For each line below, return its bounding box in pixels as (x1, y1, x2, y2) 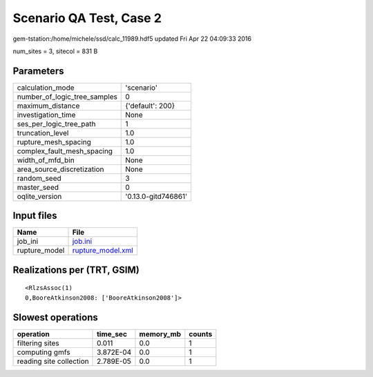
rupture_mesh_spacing (17, 137, 91, 146)
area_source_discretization (17, 164, 104, 174)
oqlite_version (17, 191, 62, 201)
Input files (12, 210, 58, 222)
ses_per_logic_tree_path (17, 119, 96, 128)
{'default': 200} (125, 101, 175, 110)
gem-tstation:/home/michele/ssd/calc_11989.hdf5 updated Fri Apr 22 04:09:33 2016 (12, 35, 252, 43)
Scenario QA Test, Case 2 (12, 10, 162, 26)
